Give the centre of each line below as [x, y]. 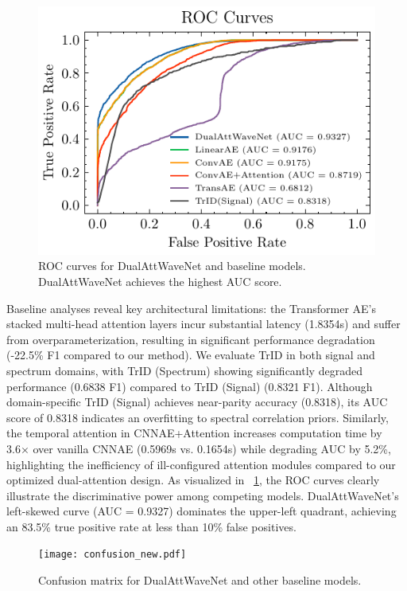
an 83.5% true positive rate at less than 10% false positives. [151, 526]
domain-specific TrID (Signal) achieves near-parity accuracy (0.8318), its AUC [197, 402]
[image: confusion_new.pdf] [112, 555]
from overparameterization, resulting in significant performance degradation [191, 339]
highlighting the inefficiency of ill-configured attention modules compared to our [201, 464]
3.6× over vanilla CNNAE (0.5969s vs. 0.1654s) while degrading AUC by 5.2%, [199, 448]
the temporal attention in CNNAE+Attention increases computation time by [194, 433]
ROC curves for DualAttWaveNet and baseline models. [172, 266]
